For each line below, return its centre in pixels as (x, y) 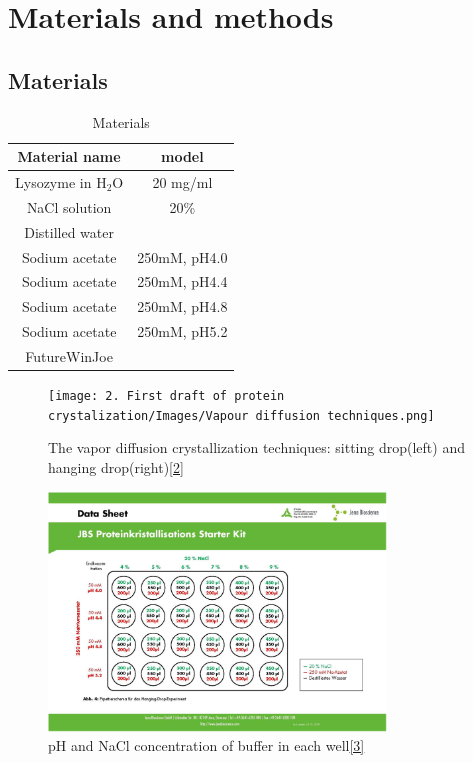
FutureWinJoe (69, 355)
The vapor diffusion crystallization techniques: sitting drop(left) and (256, 447)
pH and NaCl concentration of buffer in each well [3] (206, 745)
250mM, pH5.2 (182, 331)
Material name (69, 156)
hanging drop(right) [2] (116, 466)
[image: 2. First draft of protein (166, 396)
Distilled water (69, 231)
